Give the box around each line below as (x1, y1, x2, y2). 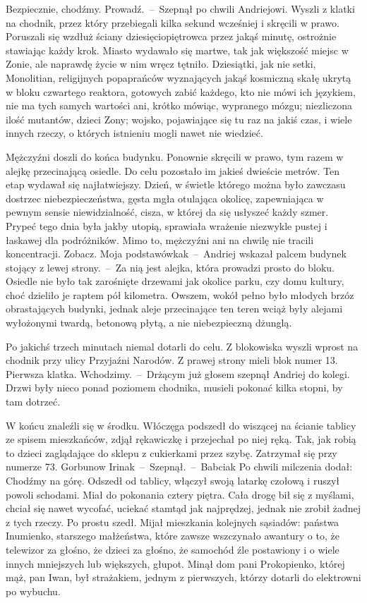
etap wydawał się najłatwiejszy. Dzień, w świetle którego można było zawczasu (6, 177, 346, 192)
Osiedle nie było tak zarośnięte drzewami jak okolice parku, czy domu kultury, (6, 274, 344, 288)
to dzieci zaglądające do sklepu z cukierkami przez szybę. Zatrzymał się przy (6, 445, 337, 460)
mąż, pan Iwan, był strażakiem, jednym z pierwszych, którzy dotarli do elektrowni (6, 570, 361, 585)
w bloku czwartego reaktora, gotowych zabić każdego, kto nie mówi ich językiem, (6, 84, 356, 99)
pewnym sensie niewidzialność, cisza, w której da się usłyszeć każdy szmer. (6, 205, 329, 219)
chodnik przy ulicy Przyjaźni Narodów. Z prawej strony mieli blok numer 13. (6, 353, 338, 367)
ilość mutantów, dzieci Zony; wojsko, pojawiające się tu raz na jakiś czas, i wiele (6, 111, 352, 126)
